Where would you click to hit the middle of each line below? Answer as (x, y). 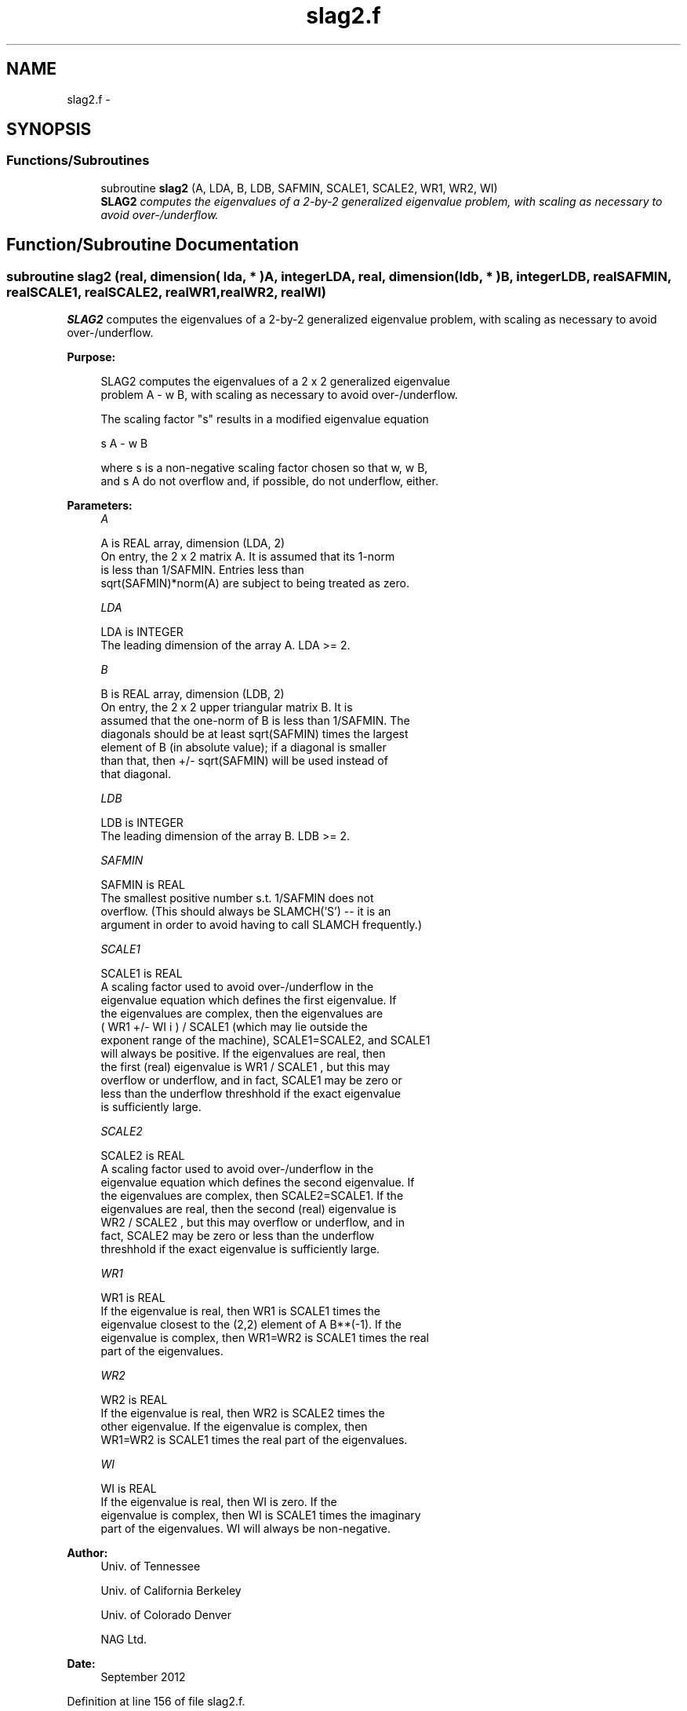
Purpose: (91, 357)
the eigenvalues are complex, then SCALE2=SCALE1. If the (252, 1196)
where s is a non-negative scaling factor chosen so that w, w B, (264, 468)
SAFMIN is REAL (143, 885)
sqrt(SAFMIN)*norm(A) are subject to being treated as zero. (255, 583)
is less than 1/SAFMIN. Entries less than (202, 570)
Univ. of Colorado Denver (166, 1615)
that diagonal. (136, 774)
